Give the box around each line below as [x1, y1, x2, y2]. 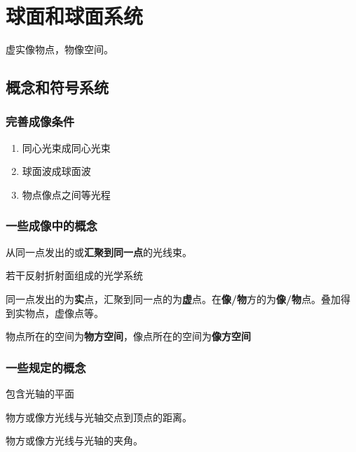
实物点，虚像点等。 [15, 305, 104, 320]
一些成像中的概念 [6, 217, 97, 234]
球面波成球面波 [22, 164, 91, 178]
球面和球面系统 [6, 1, 144, 30]
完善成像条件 [6, 113, 75, 130]
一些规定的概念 [6, 358, 86, 376]
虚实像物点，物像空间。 [6, 42, 114, 57]
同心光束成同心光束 [22, 140, 111, 155]
